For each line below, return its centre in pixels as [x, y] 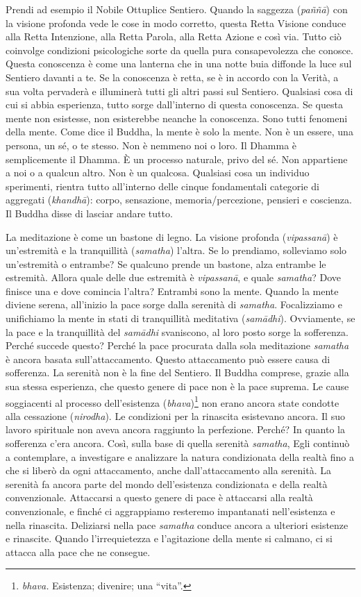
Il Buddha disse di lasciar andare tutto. [89, 213]
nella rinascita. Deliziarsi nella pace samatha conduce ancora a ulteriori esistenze [177, 524]
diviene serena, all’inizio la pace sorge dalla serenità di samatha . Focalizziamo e [174, 304]
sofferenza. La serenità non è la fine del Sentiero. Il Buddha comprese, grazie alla [177, 372]
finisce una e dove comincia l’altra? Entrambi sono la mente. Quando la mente [172, 291]
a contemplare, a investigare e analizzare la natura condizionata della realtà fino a [180, 456]
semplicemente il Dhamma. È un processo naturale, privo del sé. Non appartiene [177, 159]
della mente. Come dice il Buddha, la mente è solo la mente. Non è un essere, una [179, 132]
